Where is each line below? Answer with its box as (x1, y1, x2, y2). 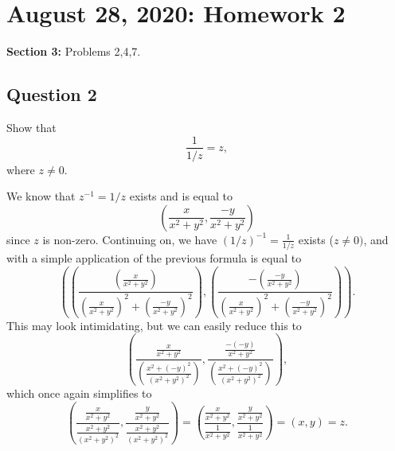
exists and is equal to (129, 188, 233, 204)
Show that (6, 119, 57, 135)
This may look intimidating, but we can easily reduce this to (6, 317, 302, 333)
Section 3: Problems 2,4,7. (6, 43, 141, 60)
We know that (6, 188, 76, 204)
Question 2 (6, 82, 97, 107)
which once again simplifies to (6, 385, 152, 402)
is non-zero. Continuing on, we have (42, 231, 217, 247)
